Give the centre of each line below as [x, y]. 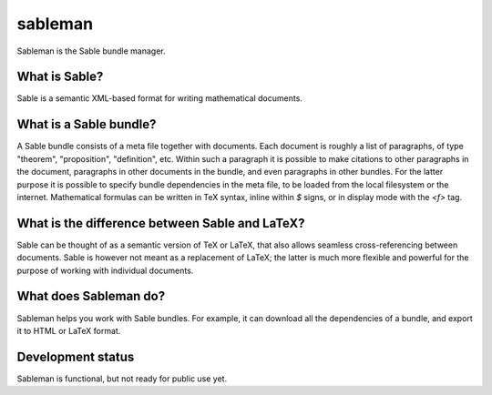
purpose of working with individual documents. [105, 270]
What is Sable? [60, 77]
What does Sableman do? [91, 296]
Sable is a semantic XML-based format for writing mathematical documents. [159, 98]
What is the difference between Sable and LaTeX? [161, 223]
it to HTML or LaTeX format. [69, 330]
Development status [76, 356]
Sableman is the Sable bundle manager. [91, 51]
